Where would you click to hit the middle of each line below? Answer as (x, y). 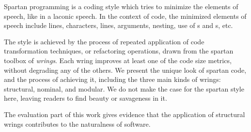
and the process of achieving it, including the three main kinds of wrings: (112, 79)
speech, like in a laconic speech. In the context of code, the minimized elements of (125, 16)
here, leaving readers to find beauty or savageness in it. (86, 98)
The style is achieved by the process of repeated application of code (104, 41)
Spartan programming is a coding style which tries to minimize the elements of (121, 6)
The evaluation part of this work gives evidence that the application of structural (125, 114)
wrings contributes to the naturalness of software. (77, 124)
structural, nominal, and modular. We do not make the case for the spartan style (124, 88)
